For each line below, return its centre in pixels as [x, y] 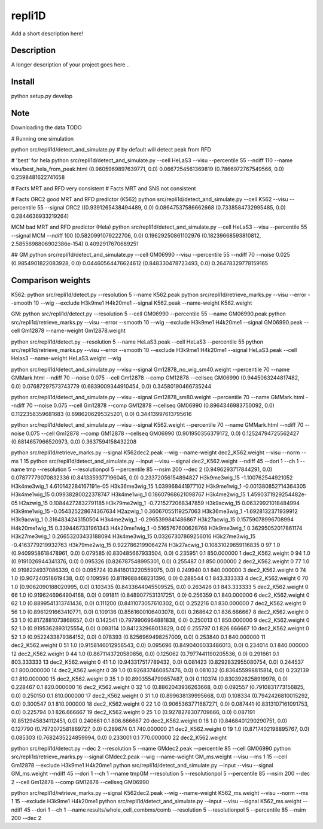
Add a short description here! [47, 34]
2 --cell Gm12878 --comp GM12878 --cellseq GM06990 [80, 782]
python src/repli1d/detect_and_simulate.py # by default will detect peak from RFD [111, 150]
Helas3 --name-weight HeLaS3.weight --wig [66, 359]
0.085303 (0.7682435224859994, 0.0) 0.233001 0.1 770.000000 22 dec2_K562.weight [119, 737]
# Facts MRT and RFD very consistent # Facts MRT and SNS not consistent [103, 188]
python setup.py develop [42, 96]
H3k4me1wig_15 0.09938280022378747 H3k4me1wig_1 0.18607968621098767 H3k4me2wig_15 [128, 494]
